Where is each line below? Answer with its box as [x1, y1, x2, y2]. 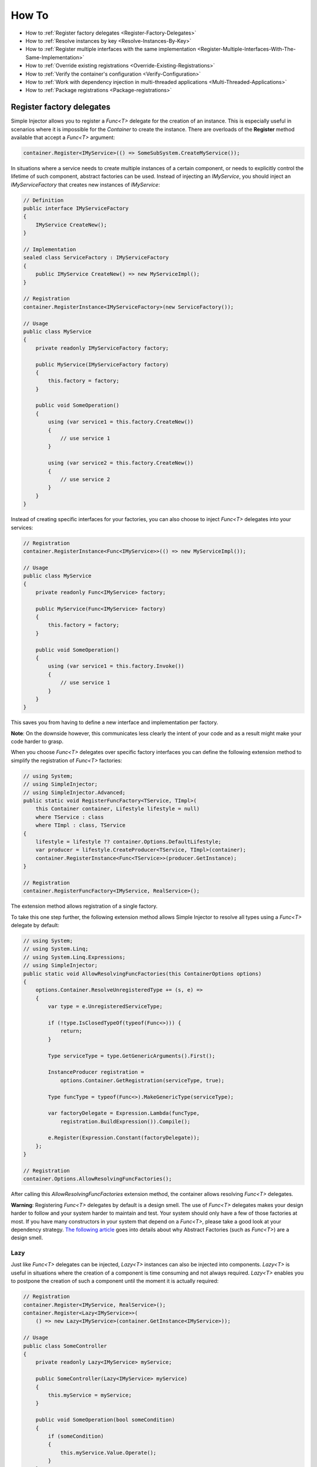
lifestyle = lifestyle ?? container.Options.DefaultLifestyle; [35, 838, 222, 845]
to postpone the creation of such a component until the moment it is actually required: [11, 1277, 219, 1285]
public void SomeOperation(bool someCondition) [35, 1417, 176, 1423]
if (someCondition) [48, 1432, 104, 1439]
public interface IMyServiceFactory [23, 205, 129, 212]
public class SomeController [23, 1343, 107, 1349]
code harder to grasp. [11, 738, 64, 745]
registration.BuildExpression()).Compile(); [60, 1118, 191, 1125]
